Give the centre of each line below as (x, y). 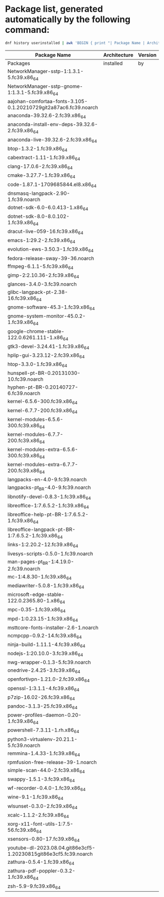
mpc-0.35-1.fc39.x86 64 (37, 610)
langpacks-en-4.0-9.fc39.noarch (47, 479)
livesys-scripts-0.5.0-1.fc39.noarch (51, 554)
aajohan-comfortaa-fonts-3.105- (48, 102)
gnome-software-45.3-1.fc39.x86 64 (51, 308)
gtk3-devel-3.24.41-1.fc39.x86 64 (48, 346)
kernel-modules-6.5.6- (35, 419)
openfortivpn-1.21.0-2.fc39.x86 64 (49, 680)
